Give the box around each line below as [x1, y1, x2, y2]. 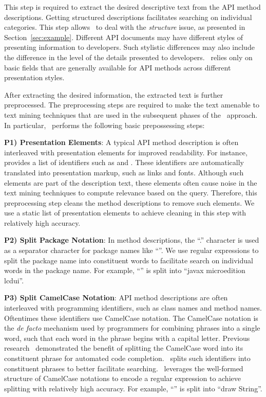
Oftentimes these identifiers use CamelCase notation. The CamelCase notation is [4, 312, 258, 323]
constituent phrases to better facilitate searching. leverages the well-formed [4, 363, 243, 373]
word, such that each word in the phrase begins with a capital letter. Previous [4, 332, 250, 343]
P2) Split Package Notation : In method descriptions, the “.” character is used [4, 234, 259, 245]
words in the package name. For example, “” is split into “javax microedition [4, 265, 245, 276]
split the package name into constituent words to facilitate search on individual [4, 255, 253, 265]
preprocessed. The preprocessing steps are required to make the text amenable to [4, 99, 259, 110]
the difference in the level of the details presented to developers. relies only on [4, 51, 253, 62]
